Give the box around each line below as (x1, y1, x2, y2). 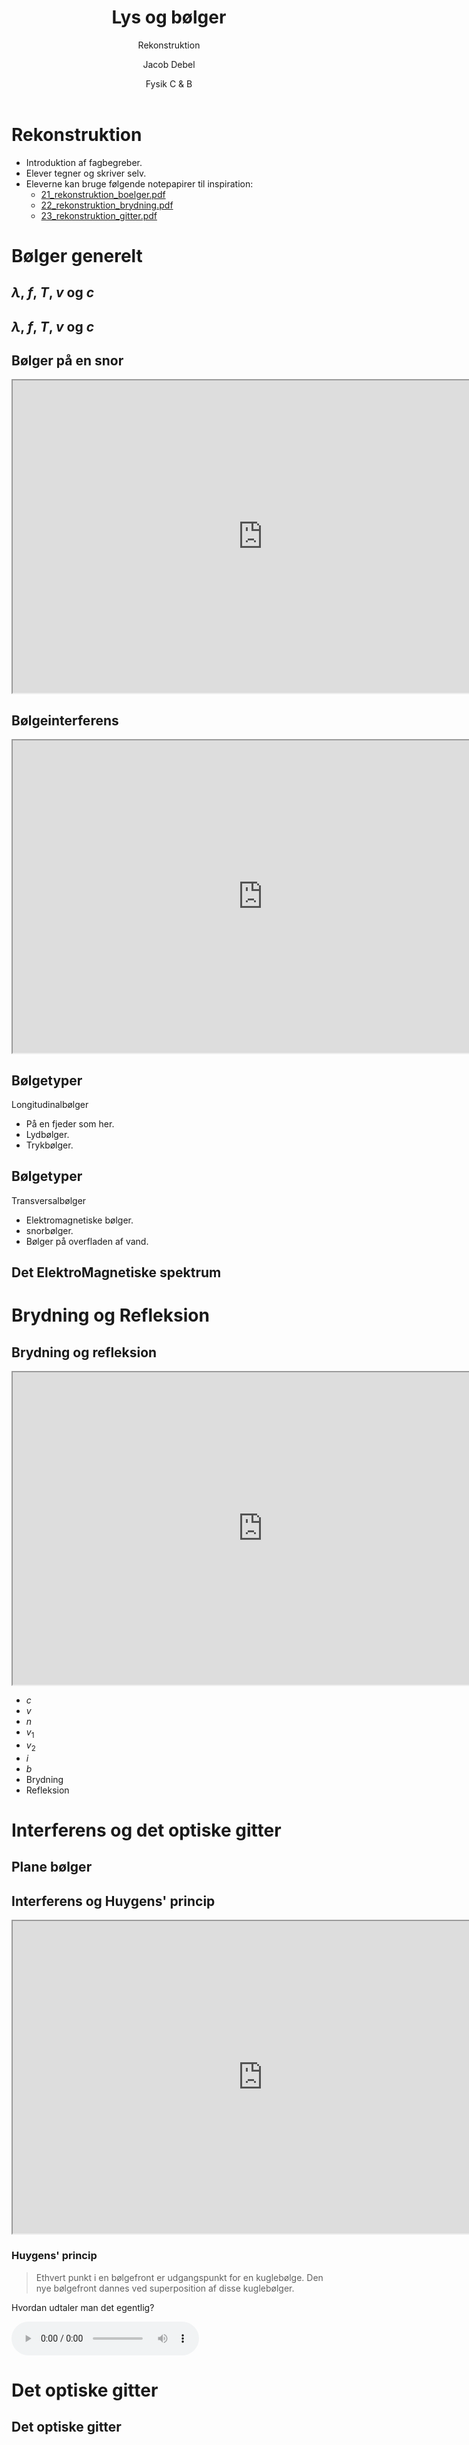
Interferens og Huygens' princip (11, 1892, 216, 1910)
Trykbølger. (25, 1139, 74, 1151)
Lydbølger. (25, 1129, 70, 1141)
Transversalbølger (11, 1194, 87, 1206)
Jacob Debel (142, 58, 196, 70)
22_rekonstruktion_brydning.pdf (40, 199, 174, 211)
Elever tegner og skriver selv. (25, 167, 147, 179)
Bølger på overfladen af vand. (25, 1235, 149, 1247)
